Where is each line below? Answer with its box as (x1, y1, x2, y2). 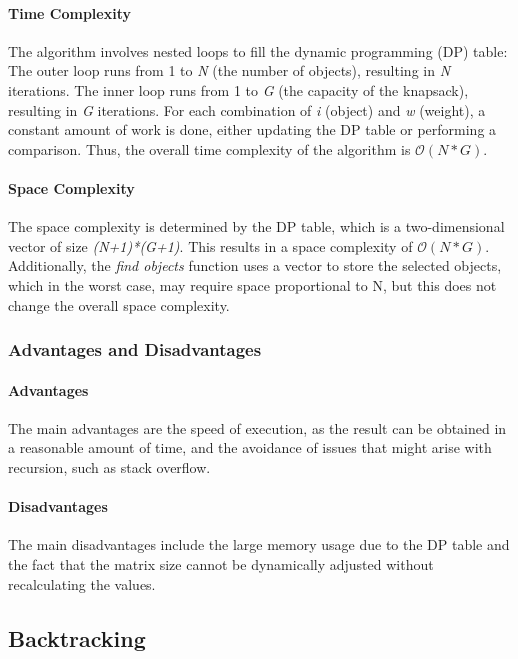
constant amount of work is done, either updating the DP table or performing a (8, 119, 497, 140)
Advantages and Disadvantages (8, 337, 262, 362)
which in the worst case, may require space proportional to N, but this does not (8, 274, 497, 295)
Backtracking (8, 622, 146, 653)
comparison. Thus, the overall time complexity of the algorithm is (8, 138, 411, 159)
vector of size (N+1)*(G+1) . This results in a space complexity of (8, 235, 413, 256)
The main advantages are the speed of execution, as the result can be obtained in (8, 417, 507, 438)
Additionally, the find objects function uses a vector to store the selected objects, (8, 255, 502, 276)
